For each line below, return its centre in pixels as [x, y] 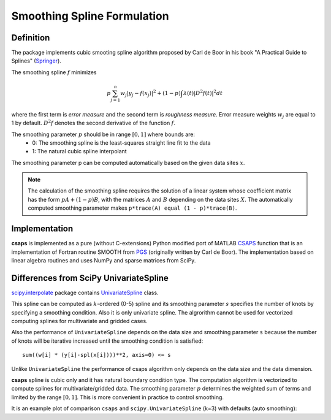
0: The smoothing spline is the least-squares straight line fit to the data [121, 143]
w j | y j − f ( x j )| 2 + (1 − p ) [150, 94]
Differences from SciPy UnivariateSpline [90, 278]
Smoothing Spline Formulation [90, 16]
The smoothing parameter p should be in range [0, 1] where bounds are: [103, 134]
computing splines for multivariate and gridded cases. [79, 321]
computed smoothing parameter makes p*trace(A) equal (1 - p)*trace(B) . [132, 208]
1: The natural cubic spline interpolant [79, 151]
